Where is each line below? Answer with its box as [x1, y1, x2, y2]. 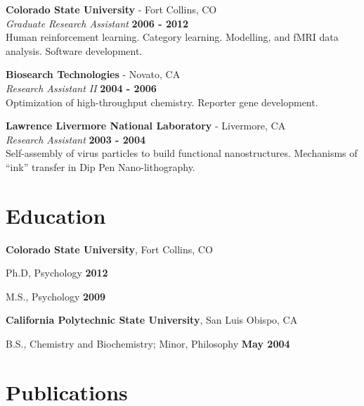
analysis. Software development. [6, 43, 143, 58]
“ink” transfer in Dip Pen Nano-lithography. [6, 159, 195, 174]
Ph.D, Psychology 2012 [6, 265, 108, 280]
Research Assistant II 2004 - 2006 [6, 80, 157, 95]
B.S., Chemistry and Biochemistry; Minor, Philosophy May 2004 [6, 336, 290, 351]
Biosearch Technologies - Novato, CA [6, 67, 181, 82]
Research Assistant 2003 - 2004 [6, 132, 145, 146]
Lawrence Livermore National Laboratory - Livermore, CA [6, 118, 286, 133]
